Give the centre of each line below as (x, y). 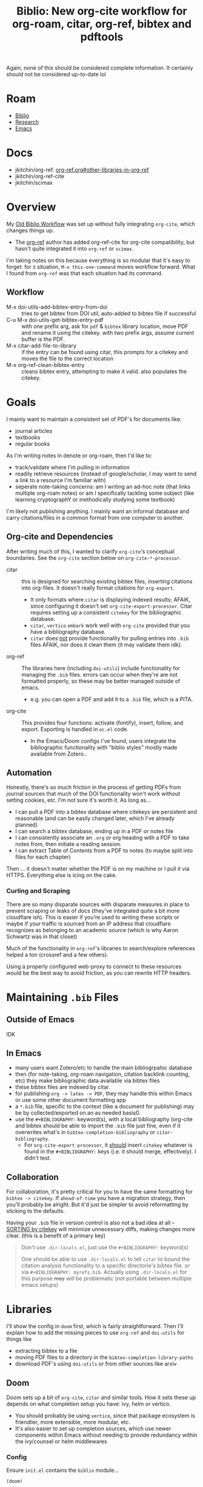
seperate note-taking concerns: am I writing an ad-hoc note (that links (103, 486)
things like (19, 1339)
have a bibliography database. (68, 631)
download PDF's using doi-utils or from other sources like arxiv (96, 1364)
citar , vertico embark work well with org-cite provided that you (110, 625)
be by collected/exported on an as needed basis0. (78, 1113)
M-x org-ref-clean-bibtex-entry (45, 364)
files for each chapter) (43, 857)
